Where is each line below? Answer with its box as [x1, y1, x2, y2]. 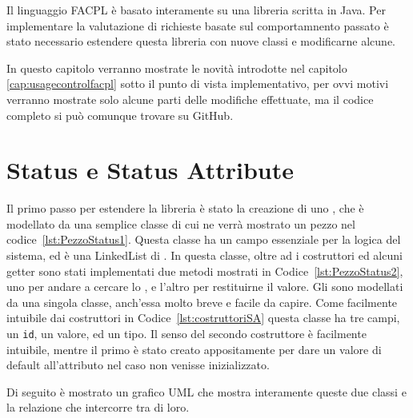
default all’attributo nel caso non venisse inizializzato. [6, 356, 270, 373]
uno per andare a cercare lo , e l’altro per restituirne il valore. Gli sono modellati [6, 278, 403, 295]
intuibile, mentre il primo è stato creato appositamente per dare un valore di [6, 340, 382, 357]
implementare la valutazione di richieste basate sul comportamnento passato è [6, 17, 389, 34]
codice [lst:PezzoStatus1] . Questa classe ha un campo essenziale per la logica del [6, 231, 401, 248]
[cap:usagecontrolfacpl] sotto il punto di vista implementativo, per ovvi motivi [6, 75, 389, 92]
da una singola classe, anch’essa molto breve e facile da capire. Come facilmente [6, 293, 398, 310]
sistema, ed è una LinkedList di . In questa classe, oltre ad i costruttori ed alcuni [6, 247, 403, 264]
